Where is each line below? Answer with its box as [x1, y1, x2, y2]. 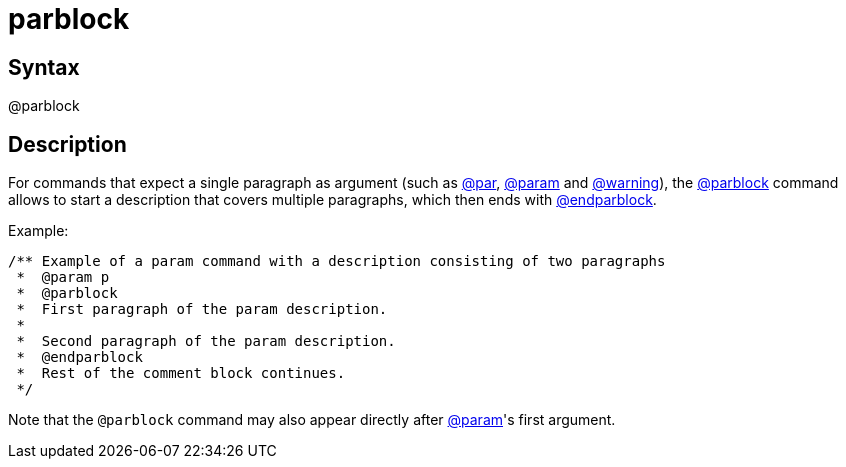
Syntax [8, 54, 80, 80]
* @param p [16, 269, 110, 286]
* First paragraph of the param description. [16, 301, 388, 318]
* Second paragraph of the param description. [16, 333, 396, 350]
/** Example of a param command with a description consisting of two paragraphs [8, 253, 666, 270]
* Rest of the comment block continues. [16, 365, 346, 382]
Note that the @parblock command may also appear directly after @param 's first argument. [8, 411, 616, 429]
